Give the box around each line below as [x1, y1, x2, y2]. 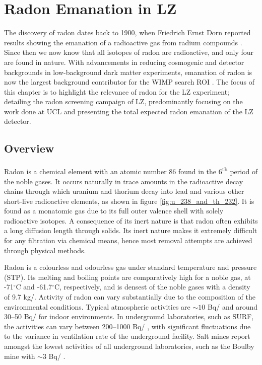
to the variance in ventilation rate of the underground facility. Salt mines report [4, 331, 250, 341]
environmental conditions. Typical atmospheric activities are [4, 301, 190, 312]
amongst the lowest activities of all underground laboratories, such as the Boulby [4, 341, 254, 351]
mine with [4, 350, 35, 361]
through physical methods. [4, 245, 86, 255]
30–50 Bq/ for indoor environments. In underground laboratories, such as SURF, [4, 311, 254, 322]
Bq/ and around [207, 301, 257, 312]
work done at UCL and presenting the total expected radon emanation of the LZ [4, 106, 253, 116]
